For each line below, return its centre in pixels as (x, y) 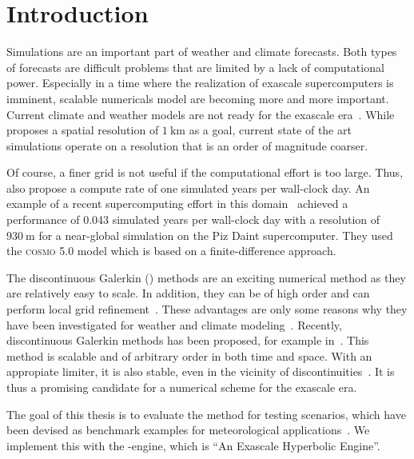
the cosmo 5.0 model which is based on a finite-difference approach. (171, 251)
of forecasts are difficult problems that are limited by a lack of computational (195, 67)
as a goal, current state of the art (270, 130)
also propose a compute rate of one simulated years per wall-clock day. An (188, 188)
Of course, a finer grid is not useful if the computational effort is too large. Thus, (205, 172)
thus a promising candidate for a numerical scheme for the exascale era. (182, 387)
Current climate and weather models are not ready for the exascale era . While (201, 114)
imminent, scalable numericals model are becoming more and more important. (198, 98)
